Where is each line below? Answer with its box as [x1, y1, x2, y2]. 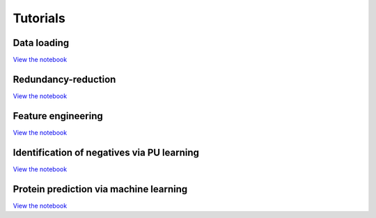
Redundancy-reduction [13, 73, 116, 85]
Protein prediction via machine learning [13, 183, 188, 195]
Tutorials [13, 10, 65, 26]
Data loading [13, 37, 70, 49]
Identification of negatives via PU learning [13, 146, 200, 158]
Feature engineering [13, 110, 104, 122]
